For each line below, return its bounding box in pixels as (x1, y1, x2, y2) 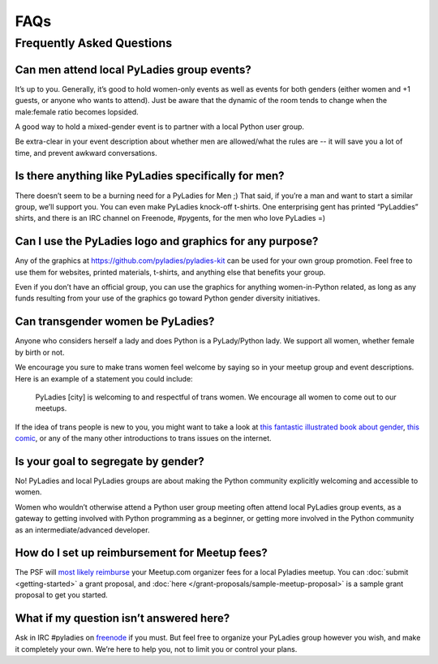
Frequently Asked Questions (15, 36, 173, 50)
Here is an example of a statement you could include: (15, 373, 194, 383)
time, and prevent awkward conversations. (15, 148, 157, 157)
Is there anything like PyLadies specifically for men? (15, 169, 285, 183)
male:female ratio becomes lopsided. (15, 106, 140, 117)
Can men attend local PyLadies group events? (15, 63, 251, 76)
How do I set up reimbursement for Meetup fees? (15, 546, 268, 560)
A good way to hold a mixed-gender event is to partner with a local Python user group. (15, 122, 304, 132)
